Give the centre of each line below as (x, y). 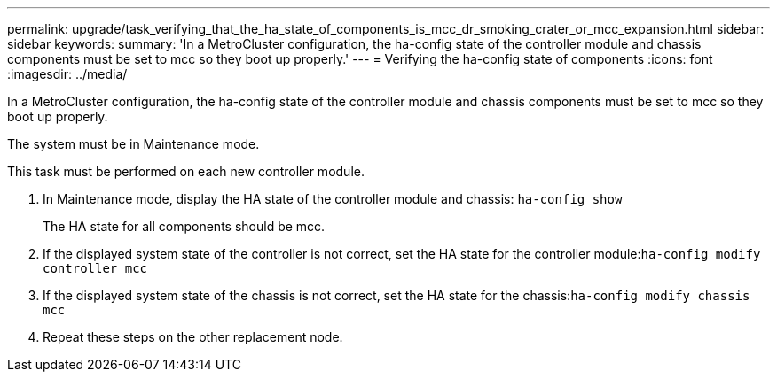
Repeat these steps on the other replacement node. (193, 337)
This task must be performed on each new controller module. (186, 171)
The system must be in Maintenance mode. (133, 144)
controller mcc (95, 268)
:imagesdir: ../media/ (67, 74)
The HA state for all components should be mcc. (184, 226)
